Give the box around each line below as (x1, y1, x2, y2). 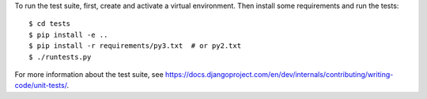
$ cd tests (28, 20, 71, 28)
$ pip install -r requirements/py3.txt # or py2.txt (28, 42, 241, 50)
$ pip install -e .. (28, 30, 108, 39)
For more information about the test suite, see (14, 69, 164, 79)
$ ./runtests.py (28, 52, 92, 61)
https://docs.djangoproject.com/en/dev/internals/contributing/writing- (164, 69, 394, 79)
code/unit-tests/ (14, 81, 67, 90)
